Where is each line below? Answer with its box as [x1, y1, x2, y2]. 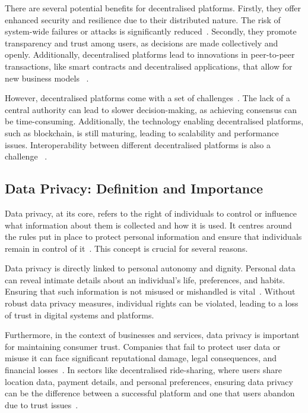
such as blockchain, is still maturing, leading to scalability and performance [5, 126, 279, 139]
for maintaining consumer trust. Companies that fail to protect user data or [5, 340, 281, 352]
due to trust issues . [5, 398, 78, 411]
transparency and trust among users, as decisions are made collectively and [5, 36, 278, 49]
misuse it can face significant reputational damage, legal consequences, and [5, 352, 277, 364]
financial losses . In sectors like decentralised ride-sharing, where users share [5, 364, 282, 376]
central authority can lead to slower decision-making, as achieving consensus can [5, 103, 297, 115]
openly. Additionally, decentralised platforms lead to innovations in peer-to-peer [5, 48, 295, 61]
